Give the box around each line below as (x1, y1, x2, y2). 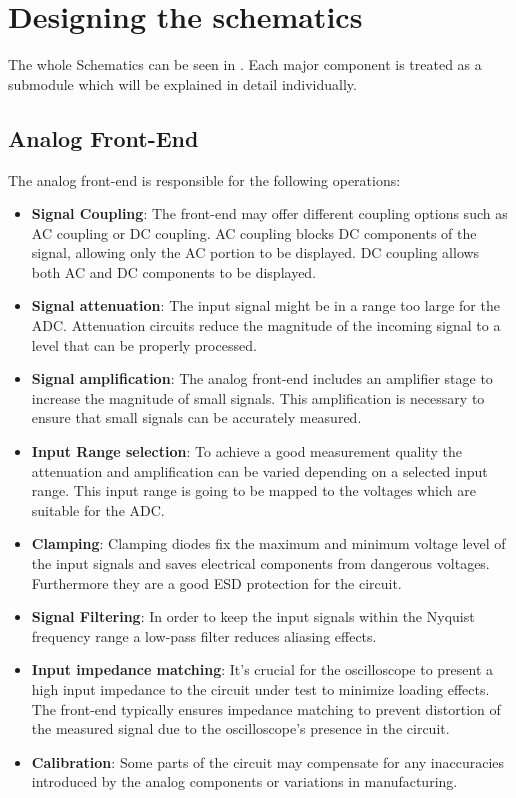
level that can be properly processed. (31, 334, 257, 355)
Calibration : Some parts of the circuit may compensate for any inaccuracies (31, 751, 505, 772)
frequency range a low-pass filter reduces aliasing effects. (31, 625, 377, 646)
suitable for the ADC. (31, 499, 165, 520)
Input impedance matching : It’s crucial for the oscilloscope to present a (31, 659, 494, 680)
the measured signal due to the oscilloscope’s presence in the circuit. (31, 718, 450, 739)
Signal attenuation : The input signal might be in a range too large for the (31, 295, 500, 316)
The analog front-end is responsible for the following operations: (8, 169, 401, 190)
